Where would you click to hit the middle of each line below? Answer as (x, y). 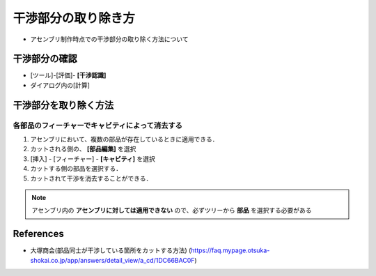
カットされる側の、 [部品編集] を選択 (83, 149)
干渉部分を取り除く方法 (63, 105)
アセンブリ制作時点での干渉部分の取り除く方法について (109, 39)
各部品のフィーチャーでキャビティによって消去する (97, 125)
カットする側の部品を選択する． (76, 169)
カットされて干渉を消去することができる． (91, 178)
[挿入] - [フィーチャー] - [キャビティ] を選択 (93, 159)
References (38, 234)
